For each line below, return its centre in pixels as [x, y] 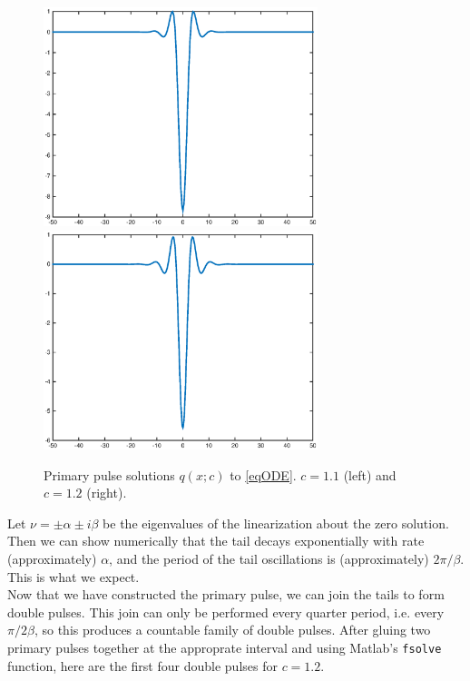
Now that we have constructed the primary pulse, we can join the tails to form [226, 594]
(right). [107, 493]
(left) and [370, 474]
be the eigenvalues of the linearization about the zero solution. [276, 523]
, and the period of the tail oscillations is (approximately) [269, 559]
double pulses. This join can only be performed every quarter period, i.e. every [226, 612]
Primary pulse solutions [109, 474]
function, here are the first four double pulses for [142, 665]
